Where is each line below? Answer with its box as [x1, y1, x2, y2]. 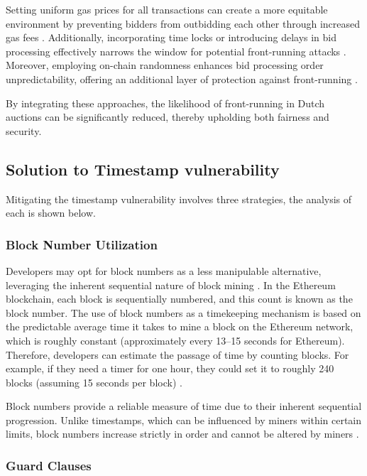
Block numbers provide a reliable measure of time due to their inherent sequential [6, 399, 362, 413]
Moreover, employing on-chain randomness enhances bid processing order [6, 58, 324, 72]
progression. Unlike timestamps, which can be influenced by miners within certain [6, 412, 362, 427]
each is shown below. [6, 205, 96, 220]
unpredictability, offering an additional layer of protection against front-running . [6, 71, 358, 86]
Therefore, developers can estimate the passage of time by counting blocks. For [6, 347, 349, 362]
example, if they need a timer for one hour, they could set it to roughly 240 [6, 361, 334, 376]
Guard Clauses [6, 457, 92, 474]
